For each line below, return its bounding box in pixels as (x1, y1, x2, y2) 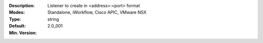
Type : (9, 16, 21, 22)
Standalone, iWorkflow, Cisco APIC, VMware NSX (47, 10, 147, 15)
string (47, 16, 59, 22)
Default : (9, 23, 26, 29)
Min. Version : (9, 29, 37, 36)
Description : (9, 3, 35, 8)
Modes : (9, 10, 25, 15)
